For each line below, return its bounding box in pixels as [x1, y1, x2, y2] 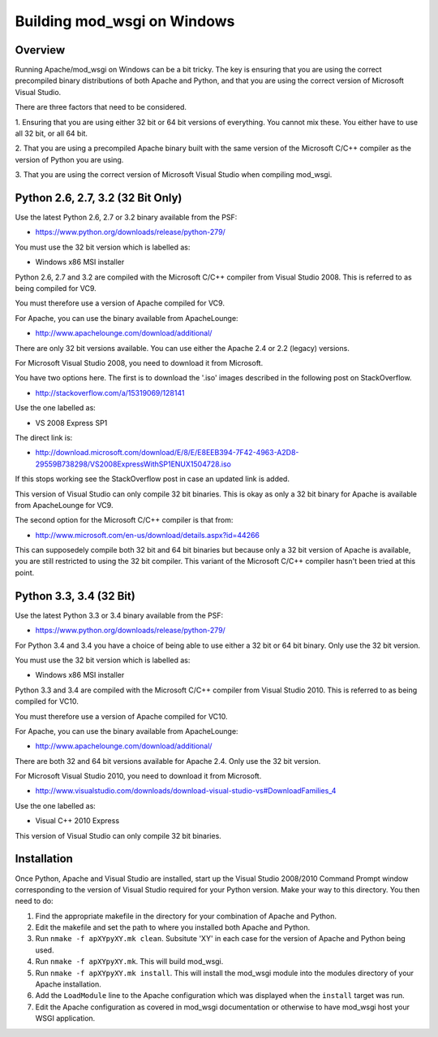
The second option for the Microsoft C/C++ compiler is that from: [15, 515, 234, 525]
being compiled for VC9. [15, 284, 97, 293]
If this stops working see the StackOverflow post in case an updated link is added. [15, 474, 290, 484]
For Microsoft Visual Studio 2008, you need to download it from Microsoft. [15, 358, 264, 367]
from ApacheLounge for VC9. [15, 500, 114, 510]
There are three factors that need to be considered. [15, 102, 187, 112]
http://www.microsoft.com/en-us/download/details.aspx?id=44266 [35, 530, 260, 540]
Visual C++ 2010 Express [35, 816, 120, 826]
